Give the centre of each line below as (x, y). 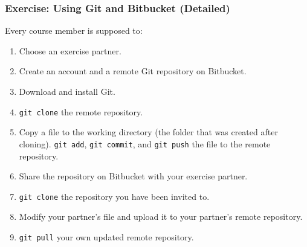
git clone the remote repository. (81, 111)
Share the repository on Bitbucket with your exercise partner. (133, 176)
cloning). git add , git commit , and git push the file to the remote (145, 143)
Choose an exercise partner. (70, 50)
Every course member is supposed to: (74, 30)
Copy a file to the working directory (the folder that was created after (148, 132)
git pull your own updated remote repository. (106, 236)
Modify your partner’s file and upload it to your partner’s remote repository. (161, 217)
